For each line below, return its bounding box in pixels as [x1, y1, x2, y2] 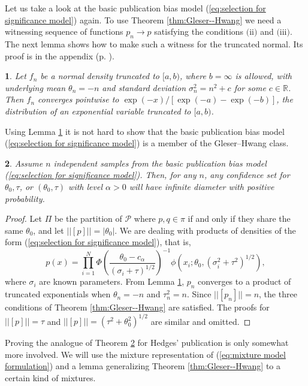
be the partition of [54, 212, 122, 225]
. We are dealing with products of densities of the [114, 224, 296, 236]
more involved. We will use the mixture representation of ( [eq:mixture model [5, 348, 286, 360]
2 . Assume [5, 156, 43, 169]
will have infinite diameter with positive [129, 180, 274, 192]
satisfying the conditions [154, 25, 244, 38]
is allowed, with [235, 70, 292, 82]
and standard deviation [102, 81, 186, 94]
